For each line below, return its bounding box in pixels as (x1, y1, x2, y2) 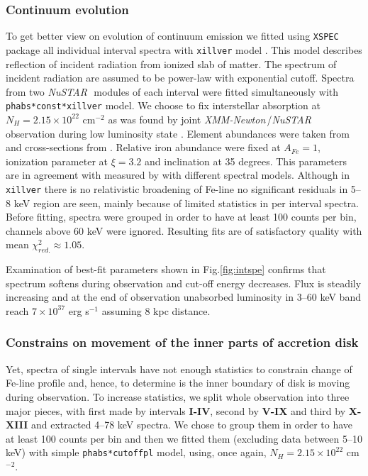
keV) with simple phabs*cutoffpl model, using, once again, (6, 445, 267, 460)
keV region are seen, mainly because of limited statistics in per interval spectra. (13, 195, 359, 210)
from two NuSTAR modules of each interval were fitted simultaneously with (6, 84, 339, 99)
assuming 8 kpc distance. (101, 303, 211, 318)
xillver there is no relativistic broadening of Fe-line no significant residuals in (6, 181, 348, 196)
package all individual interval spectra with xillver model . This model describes (6, 42, 362, 57)
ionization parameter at (6, 153, 108, 168)
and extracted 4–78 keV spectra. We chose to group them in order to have (31, 417, 353, 432)
